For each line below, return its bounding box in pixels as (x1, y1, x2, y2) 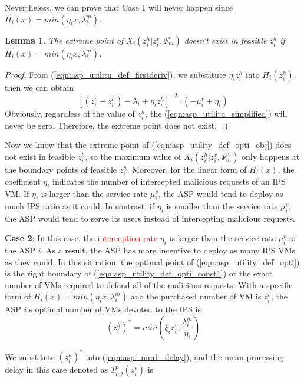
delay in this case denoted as (5, 363, 108, 376)
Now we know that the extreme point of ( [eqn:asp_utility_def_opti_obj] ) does (5, 139, 292, 151)
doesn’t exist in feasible (184, 34, 267, 46)
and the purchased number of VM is (130, 290, 262, 302)
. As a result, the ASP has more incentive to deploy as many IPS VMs (41, 243, 296, 256)
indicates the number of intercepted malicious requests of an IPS (52, 175, 286, 187)
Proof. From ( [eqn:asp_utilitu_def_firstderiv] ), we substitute (5, 68, 226, 80)
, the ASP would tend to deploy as (158, 187, 283, 199)
